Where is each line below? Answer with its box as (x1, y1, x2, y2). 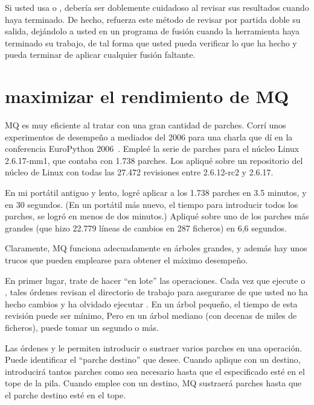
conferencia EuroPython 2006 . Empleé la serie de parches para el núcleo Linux (5, 142, 300, 155)
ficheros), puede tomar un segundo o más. (5, 321, 159, 333)
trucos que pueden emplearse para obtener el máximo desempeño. (5, 254, 248, 266)
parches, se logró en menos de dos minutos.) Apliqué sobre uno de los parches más (5, 210, 309, 222)
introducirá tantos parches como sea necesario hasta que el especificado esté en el (5, 365, 305, 377)
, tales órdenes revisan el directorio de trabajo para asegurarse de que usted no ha (5, 286, 308, 298)
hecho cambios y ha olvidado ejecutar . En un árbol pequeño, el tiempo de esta (5, 297, 298, 310)
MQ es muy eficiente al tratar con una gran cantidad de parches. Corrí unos (5, 119, 286, 131)
